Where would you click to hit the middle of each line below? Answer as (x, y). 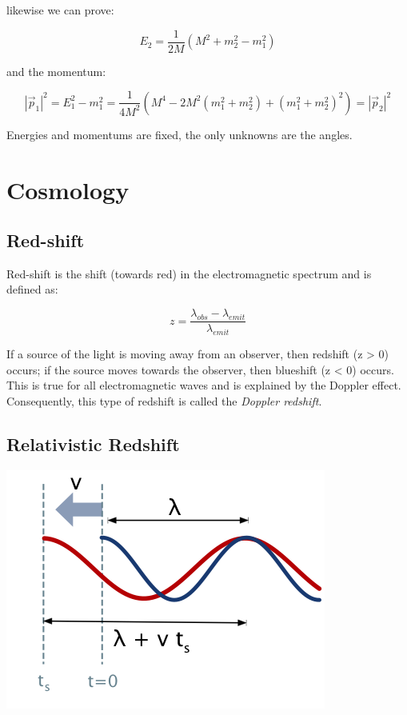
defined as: (32, 289)
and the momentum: (56, 71)
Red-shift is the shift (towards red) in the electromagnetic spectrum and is (189, 273)
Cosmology (68, 189)
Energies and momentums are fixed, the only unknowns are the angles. (180, 134)
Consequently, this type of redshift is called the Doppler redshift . (164, 400)
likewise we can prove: (60, 10)
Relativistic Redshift (93, 443)
